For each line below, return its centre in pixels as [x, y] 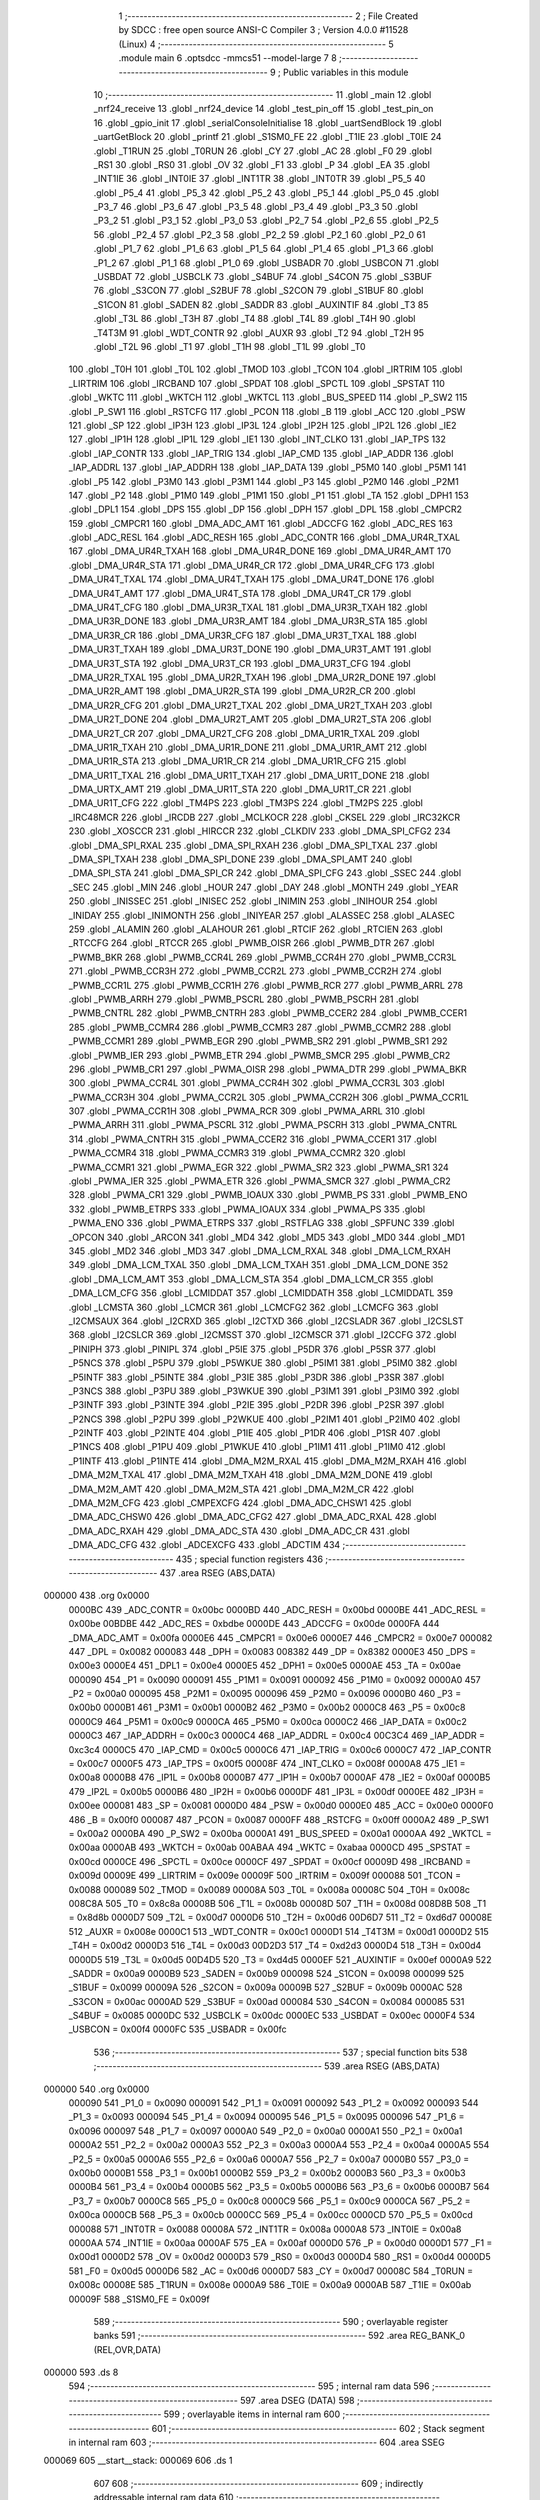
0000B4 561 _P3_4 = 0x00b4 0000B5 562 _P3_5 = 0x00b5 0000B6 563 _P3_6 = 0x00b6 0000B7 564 [279, 2187]
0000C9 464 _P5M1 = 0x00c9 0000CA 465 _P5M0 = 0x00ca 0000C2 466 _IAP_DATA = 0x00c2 [267, 1721]
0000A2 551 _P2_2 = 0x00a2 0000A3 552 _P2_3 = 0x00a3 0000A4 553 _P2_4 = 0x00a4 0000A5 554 [279, 2145]
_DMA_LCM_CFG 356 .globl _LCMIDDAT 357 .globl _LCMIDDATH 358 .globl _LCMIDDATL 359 [261, 1293]
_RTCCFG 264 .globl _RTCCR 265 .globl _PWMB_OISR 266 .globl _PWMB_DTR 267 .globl [251, 943]
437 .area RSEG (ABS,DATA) [217, 1572]
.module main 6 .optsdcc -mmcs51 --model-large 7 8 [227, 58]
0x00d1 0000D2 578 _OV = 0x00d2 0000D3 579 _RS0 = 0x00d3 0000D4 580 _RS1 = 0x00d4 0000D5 [280, 2257]
